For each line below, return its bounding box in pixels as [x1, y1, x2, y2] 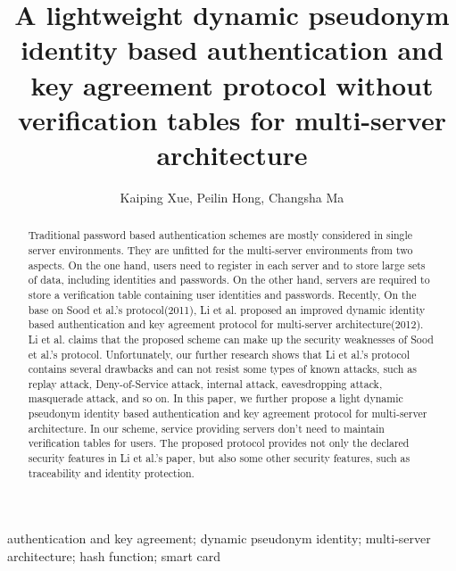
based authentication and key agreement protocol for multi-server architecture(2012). [28, 317, 424, 332]
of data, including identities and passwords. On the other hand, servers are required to [28, 272, 430, 287]
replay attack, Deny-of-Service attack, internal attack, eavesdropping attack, [28, 376, 383, 391]
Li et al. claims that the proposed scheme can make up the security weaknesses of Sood [28, 331, 434, 346]
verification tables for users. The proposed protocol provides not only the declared [28, 435, 410, 451]
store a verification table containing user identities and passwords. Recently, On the [28, 286, 417, 302]
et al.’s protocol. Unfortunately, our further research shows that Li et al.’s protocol [28, 346, 410, 361]
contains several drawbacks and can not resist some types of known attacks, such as [28, 361, 417, 377]
